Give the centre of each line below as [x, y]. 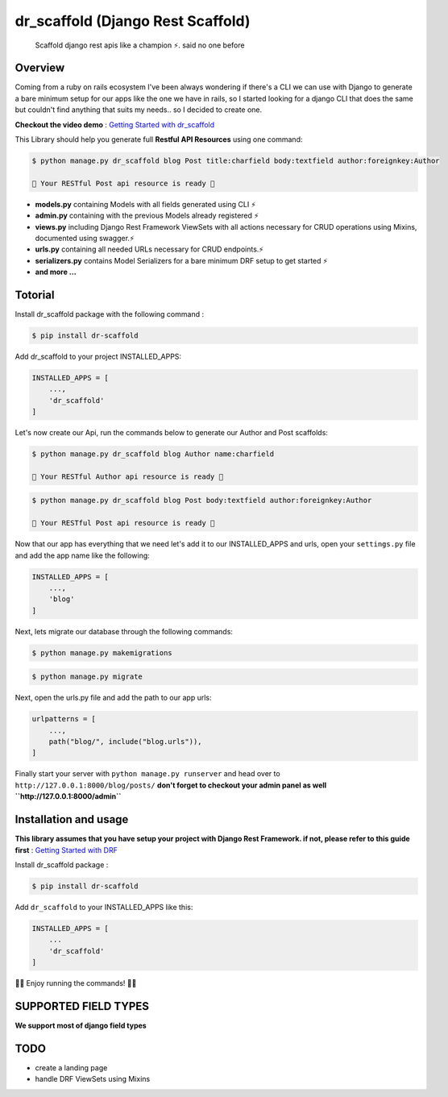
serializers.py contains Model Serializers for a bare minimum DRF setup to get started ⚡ [181, 260]
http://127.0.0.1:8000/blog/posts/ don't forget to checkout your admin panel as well [171, 785]
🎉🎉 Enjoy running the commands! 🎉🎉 [76, 983]
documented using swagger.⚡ [85, 238]
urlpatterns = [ [64, 719]
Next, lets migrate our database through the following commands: [124, 631]
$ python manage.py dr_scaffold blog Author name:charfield [153, 454]
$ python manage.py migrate [87, 677]
